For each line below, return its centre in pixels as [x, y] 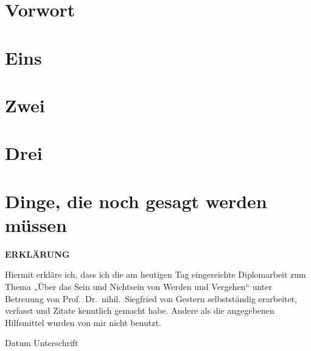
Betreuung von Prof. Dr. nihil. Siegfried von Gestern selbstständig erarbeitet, [151, 298]
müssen [36, 224]
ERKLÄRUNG [37, 254]
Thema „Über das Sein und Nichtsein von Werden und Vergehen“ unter [138, 286]
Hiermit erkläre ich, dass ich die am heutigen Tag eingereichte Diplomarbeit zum [155, 274]
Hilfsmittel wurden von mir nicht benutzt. [83, 322]
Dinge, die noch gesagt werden [136, 201]
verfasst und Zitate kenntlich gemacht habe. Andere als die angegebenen [140, 310]
